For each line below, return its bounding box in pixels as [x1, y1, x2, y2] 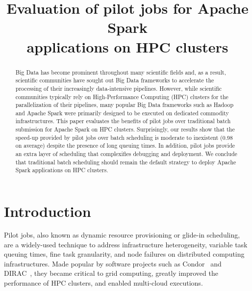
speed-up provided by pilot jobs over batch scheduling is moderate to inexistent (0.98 [15, 133, 233, 141]
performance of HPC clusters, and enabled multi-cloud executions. [4, 277, 203, 288]
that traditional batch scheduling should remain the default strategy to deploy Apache [15, 158, 236, 166]
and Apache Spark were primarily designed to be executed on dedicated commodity [15, 108, 229, 117]
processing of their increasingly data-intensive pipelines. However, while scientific [15, 84, 222, 92]
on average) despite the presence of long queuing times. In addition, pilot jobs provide [15, 141, 235, 150]
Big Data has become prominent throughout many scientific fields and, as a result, [15, 68, 226, 76]
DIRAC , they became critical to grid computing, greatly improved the [4, 268, 218, 278]
